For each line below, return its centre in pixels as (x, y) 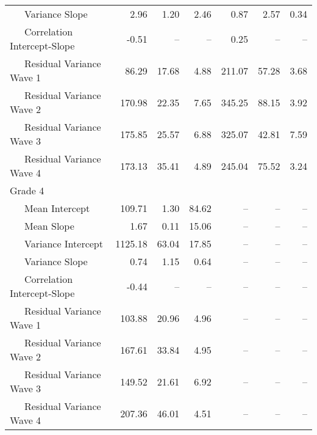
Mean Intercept (57, 208)
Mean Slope (49, 226)
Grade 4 (27, 190)
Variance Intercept (64, 243)
